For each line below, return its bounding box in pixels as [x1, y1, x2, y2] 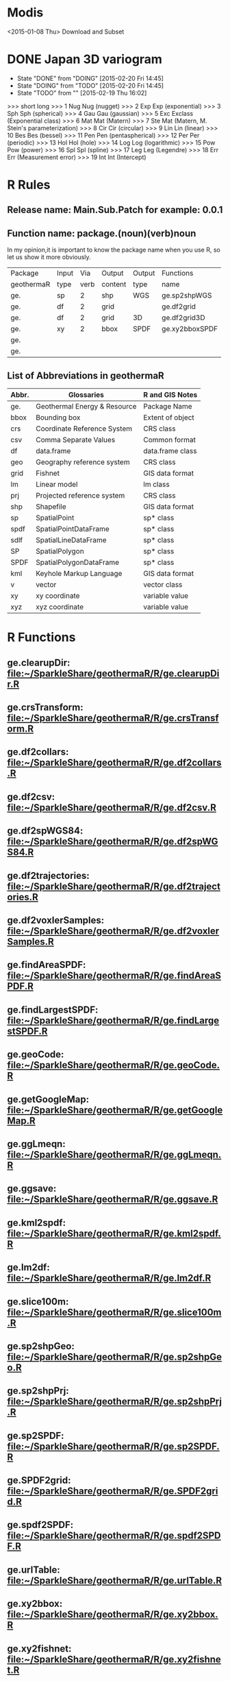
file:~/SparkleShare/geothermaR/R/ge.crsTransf [7, 712, 219, 724]
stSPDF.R [7, 1025, 48, 1037]
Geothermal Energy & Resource [35, 402, 137, 411]
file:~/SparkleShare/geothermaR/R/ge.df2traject [7, 880, 221, 892]
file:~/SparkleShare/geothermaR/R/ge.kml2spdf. [7, 1227, 221, 1239]
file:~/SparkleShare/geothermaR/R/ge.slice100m [7, 1306, 222, 1318]
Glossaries [68, 390, 104, 400]
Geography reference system [35, 457, 130, 467]
